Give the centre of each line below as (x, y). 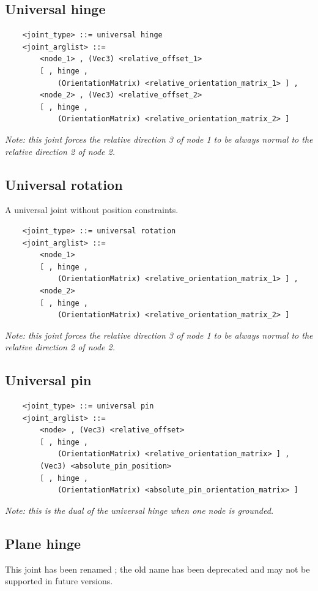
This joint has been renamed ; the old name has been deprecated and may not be (157, 569)
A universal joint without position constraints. (92, 210)
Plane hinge (43, 543)
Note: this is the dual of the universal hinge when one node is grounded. (139, 510)
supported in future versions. (59, 581)
